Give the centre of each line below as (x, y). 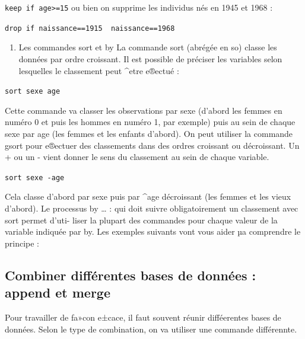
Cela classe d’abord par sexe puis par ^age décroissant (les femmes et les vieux (148, 196)
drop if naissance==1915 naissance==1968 (90, 28)
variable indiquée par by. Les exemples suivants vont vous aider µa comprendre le (153, 231)
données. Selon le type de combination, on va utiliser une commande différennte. (151, 329)
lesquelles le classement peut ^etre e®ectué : (99, 70)
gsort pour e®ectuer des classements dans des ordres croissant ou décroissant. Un (152, 145)
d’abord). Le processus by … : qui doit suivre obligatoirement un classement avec (152, 208)
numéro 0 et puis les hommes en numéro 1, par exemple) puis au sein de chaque (150, 122)
